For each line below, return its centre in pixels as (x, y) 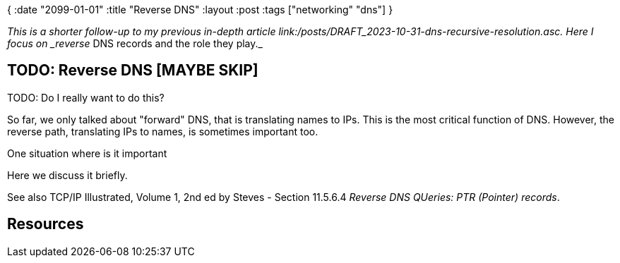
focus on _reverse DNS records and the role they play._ (135, 43)
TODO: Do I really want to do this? (86, 97)
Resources (46, 224)
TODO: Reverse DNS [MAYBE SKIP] (133, 71)
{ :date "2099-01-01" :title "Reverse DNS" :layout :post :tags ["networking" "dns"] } (200, 10)
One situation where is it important (87, 153)
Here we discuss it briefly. (67, 175)
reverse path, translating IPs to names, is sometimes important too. (163, 131)
